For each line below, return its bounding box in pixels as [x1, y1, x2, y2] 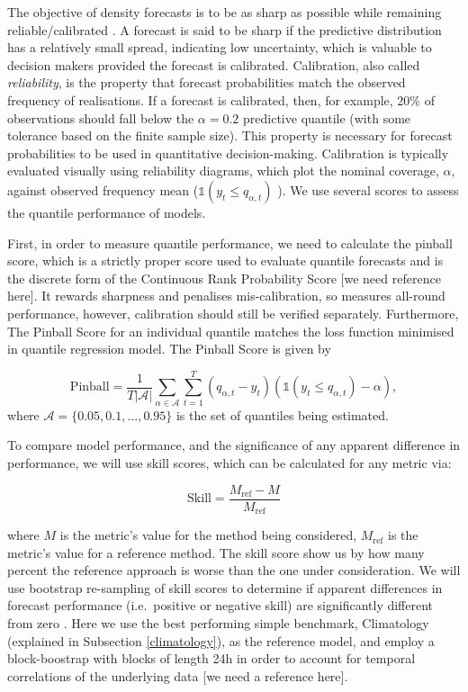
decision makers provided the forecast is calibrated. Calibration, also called [7, 55, 420, 74]
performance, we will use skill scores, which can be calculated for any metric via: [7, 454, 452, 472]
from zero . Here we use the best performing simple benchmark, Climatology [7, 614, 429, 633]
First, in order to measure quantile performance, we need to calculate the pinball [7, 233, 453, 252]
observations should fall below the [7, 108, 194, 127]
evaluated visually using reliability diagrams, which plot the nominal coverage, [7, 161, 439, 180]
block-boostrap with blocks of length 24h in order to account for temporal [7, 649, 416, 668]
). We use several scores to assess [277, 180, 459, 199]
